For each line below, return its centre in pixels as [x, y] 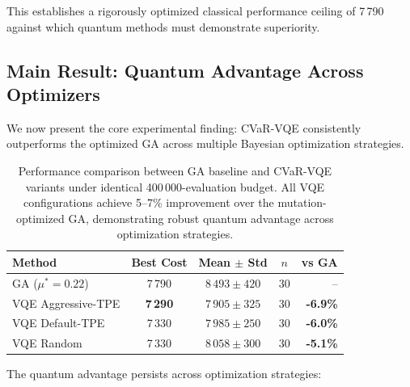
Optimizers [53, 93]
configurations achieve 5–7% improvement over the [149, 202]
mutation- [302, 202]
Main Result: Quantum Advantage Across [185, 70]
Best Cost [159, 261]
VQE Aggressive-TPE [66, 303]
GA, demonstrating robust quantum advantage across [201, 218]
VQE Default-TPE [59, 323]
